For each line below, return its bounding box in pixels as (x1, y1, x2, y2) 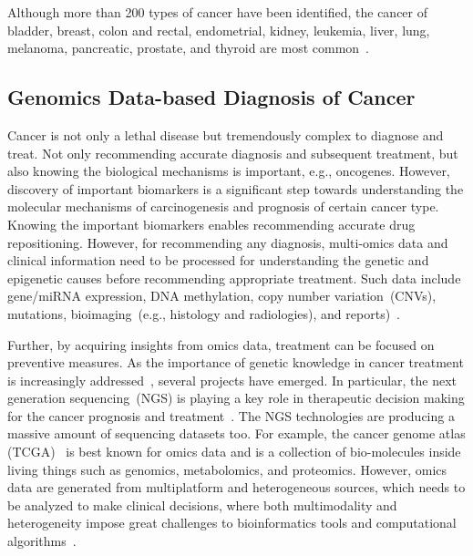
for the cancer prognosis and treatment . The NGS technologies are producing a (7, 406, 455, 425)
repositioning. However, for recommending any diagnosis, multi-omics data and (7, 232, 448, 252)
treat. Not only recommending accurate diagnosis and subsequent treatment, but (7, 143, 458, 162)
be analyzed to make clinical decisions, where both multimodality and (7, 495, 397, 514)
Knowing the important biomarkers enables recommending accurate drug (7, 214, 416, 233)
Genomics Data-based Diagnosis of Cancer (7, 83, 416, 111)
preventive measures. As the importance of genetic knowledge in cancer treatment (7, 353, 464, 372)
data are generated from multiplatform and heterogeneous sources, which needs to (7, 478, 466, 497)
